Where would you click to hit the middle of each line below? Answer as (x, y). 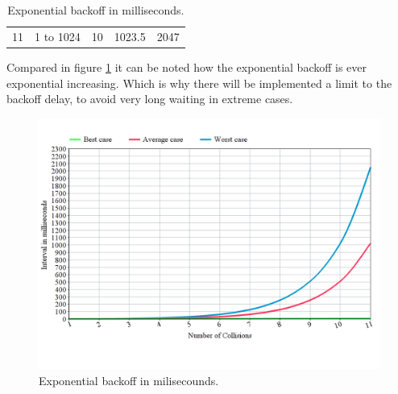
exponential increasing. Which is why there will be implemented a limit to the (199, 83)
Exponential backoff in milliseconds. (96, 10)
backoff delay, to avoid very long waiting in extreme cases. (150, 99)
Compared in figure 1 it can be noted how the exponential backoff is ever (187, 66)
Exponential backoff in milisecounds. (129, 380)
